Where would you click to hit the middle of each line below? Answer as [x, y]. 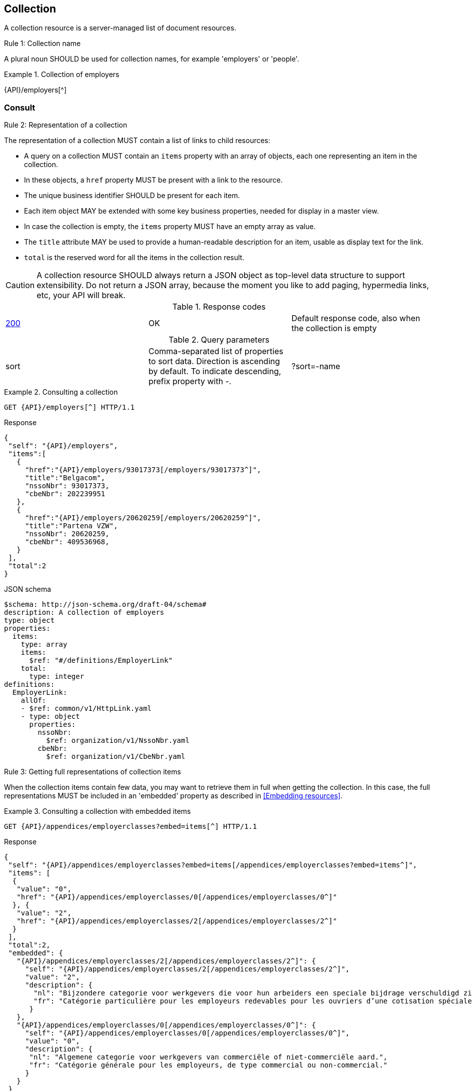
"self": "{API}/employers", [63, 446]
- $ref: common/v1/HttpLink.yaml [86, 709]
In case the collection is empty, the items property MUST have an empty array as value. [170, 227]
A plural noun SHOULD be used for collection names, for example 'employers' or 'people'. [152, 59]
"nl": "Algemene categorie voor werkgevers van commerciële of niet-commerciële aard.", [208, 1057]
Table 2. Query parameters [219, 340]
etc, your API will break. [81, 295]
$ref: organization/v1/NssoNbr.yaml [118, 741]
